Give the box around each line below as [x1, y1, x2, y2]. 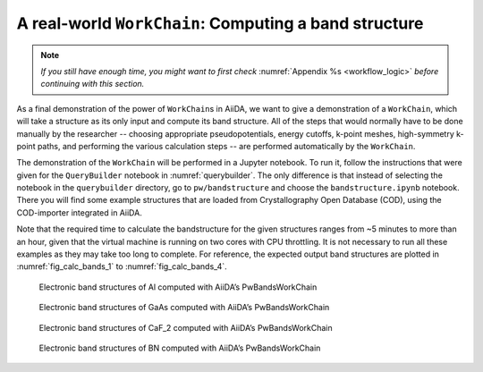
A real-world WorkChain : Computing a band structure [16, 13, 424, 33]
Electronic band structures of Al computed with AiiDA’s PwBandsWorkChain [38, 282, 318, 292]
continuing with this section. [40, 79, 145, 89]
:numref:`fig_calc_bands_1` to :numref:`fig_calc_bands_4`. [16, 261, 227, 272]
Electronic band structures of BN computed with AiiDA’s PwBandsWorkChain [38, 342, 321, 353]
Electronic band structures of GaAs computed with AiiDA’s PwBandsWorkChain [38, 302, 330, 313]
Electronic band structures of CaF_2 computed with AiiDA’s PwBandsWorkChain [38, 322, 333, 333]
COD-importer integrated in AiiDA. [16, 207, 142, 218]
